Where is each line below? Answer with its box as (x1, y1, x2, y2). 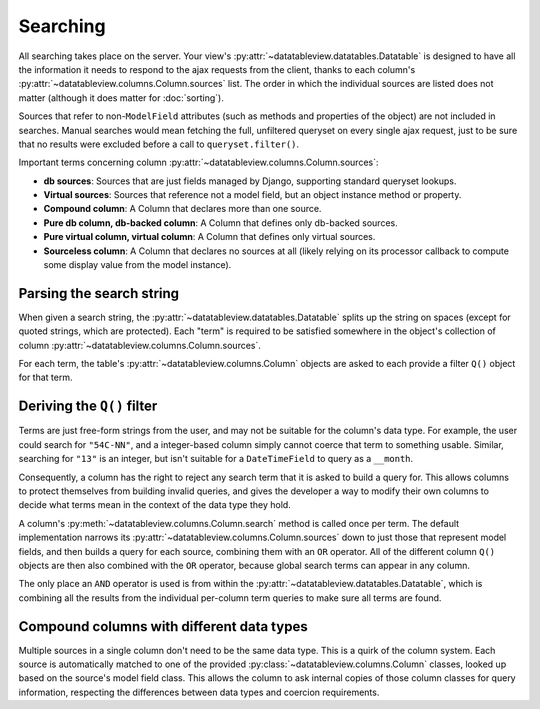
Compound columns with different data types (18, 618, 309, 635)
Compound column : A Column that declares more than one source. (43, 203, 322, 215)
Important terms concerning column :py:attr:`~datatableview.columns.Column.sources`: (18, 156, 379, 169)
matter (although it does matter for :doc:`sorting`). (18, 91, 224, 104)
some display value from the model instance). (43, 259, 232, 271)
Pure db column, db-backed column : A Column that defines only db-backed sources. (43, 216, 399, 229)
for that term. (18, 371, 74, 384)
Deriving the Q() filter (18, 398, 158, 415)
